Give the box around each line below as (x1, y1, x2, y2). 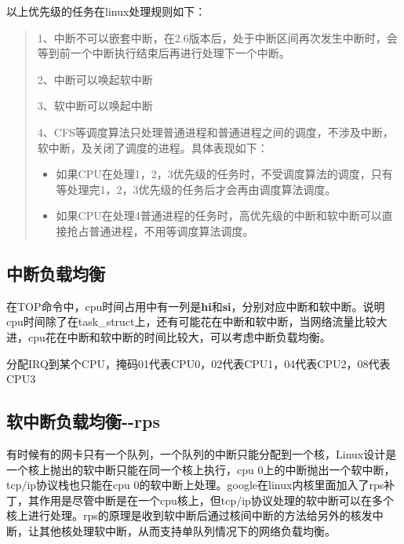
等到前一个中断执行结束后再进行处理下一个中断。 (37, 45, 290, 61)
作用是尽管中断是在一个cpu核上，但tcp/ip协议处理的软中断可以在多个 (38, 491, 394, 508)
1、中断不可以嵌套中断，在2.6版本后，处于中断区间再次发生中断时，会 (37, 29, 398, 46)
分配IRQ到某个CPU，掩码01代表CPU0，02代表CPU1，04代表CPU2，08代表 (6, 355, 391, 371)
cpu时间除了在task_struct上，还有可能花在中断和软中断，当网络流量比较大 (6, 313, 388, 330)
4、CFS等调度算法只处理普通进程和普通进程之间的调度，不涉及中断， (37, 123, 394, 140)
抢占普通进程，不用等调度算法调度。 (67, 222, 254, 239)
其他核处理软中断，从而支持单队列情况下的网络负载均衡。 (38, 522, 336, 539)
